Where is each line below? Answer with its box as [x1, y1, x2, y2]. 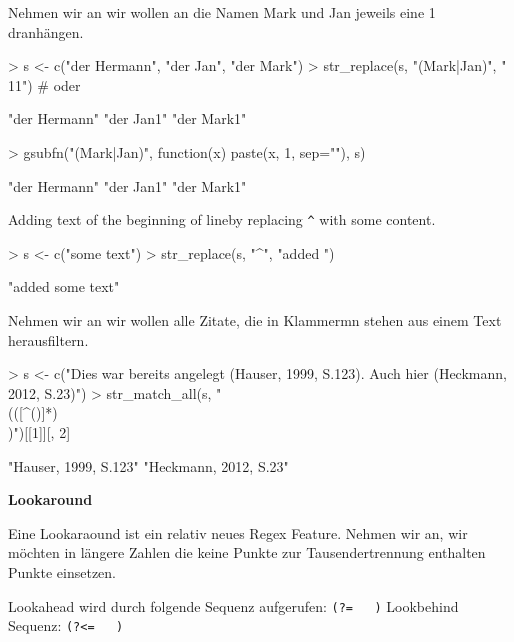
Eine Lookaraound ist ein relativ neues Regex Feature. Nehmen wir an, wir [8, 522, 468, 543]
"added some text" [8, 276, 120, 297]
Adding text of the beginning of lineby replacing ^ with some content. [8, 209, 436, 230]
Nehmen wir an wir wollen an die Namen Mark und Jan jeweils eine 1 [8, 2, 436, 22]
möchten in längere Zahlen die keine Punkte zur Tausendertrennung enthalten [8, 542, 486, 563]
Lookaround [8, 489, 93, 510]
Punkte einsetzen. [8, 561, 116, 582]
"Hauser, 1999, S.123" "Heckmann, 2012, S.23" [8, 455, 289, 476]
